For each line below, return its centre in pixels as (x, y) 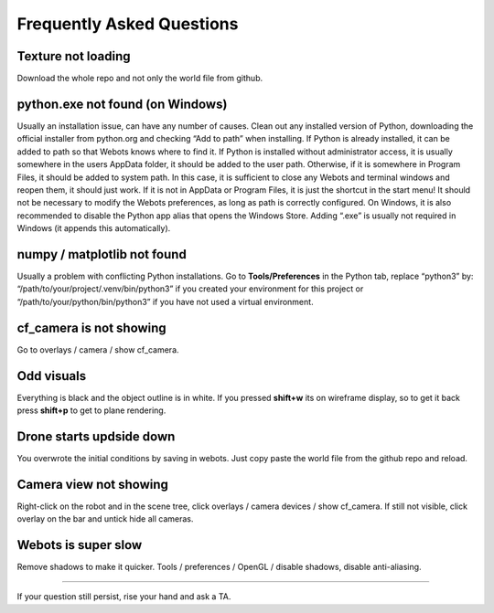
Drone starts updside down (96, 436)
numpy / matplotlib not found (102, 254)
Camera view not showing (93, 484)
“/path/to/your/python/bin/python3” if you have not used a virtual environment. (166, 301)
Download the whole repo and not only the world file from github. (140, 79)
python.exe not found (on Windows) (122, 104)
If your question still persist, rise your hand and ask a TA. (124, 597)
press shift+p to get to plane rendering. (91, 410)
